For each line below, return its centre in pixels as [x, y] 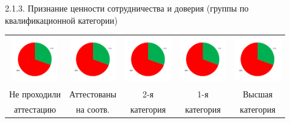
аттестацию [35, 109]
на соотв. [93, 109]
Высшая [258, 94]
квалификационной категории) [61, 20]
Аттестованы [93, 94]
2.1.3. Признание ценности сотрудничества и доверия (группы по [127, 8]
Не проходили [35, 94]
